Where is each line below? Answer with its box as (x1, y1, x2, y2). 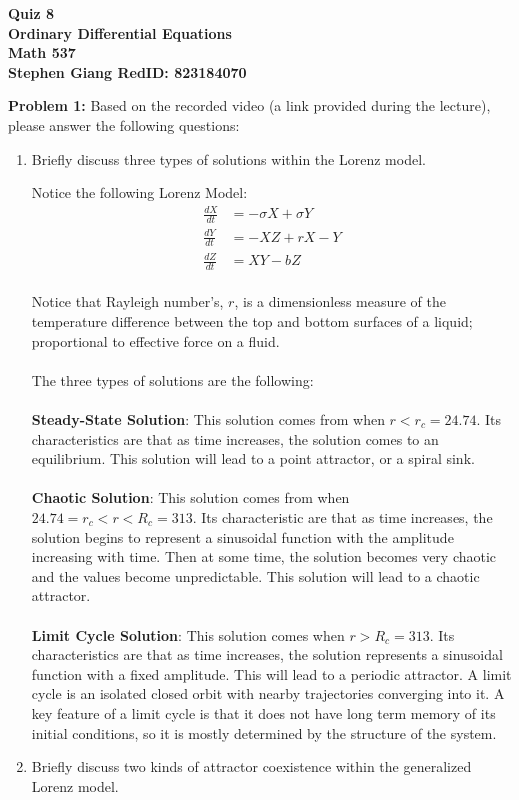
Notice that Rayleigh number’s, (31, 291, 224, 312)
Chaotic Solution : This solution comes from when (31, 487, 350, 508)
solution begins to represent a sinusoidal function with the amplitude (31, 526, 454, 547)
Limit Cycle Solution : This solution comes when (31, 624, 345, 645)
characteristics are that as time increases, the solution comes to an (31, 428, 439, 449)
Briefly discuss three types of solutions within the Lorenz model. (31, 148, 426, 169)
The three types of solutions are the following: (31, 369, 314, 390)
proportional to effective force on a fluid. (31, 330, 280, 351)
